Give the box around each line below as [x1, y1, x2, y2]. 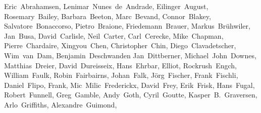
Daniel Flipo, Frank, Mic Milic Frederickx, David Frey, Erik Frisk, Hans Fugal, [4, 79, 255, 90]
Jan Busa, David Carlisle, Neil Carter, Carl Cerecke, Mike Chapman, [4, 30, 224, 41]
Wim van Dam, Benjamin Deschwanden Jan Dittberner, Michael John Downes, [4, 50, 256, 60]
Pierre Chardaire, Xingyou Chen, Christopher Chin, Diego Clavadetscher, [4, 40, 236, 51]
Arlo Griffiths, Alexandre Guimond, [4, 99, 117, 109]
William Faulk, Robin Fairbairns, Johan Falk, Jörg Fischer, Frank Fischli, [4, 70, 238, 80]
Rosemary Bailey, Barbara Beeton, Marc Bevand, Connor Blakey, [4, 11, 211, 21]
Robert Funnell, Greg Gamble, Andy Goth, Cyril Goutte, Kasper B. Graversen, [4, 89, 257, 100]
